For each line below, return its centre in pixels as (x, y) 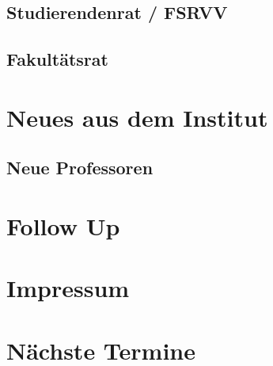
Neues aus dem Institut (137, 117)
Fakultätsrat (57, 59)
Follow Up (63, 225)
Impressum (68, 288)
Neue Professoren (80, 168)
